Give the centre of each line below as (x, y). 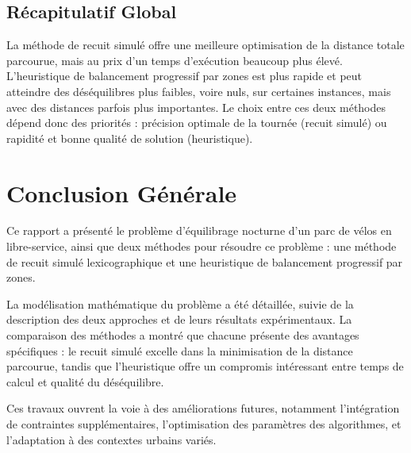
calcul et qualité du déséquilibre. (85, 381)
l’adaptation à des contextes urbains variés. (111, 439)
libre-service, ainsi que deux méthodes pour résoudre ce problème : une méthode (202, 246)
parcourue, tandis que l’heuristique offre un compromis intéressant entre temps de (205, 366)
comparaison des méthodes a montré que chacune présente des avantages (183, 335)
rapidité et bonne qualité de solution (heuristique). (130, 138)
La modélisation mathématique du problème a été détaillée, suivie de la (180, 303)
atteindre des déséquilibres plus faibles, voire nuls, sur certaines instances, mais (199, 91)
